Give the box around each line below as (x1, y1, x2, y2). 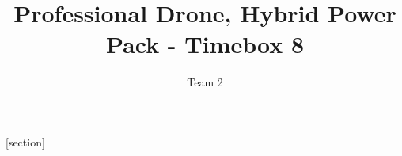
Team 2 (187, 74, 223, 90)
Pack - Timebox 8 (105, 28, 305, 60)
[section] (6, 133, 45, 150)
